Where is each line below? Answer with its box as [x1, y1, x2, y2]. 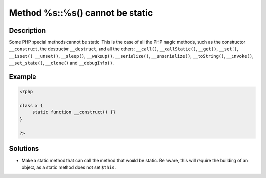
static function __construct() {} [32, 109, 116, 115]
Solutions [9, 144, 39, 153]
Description [9, 26, 46, 35]
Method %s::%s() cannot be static [9, 7, 153, 18]
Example [9, 73, 36, 81]
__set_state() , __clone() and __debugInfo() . [9, 60, 114, 66]
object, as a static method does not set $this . [21, 164, 116, 170]
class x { [19, 103, 43, 108]
